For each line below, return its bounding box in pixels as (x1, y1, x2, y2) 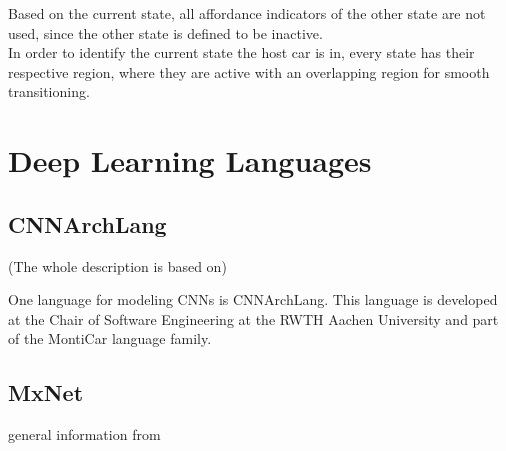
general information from (8, 424, 161, 445)
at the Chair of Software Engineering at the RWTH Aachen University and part (8, 308, 499, 329)
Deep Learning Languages (8, 140, 372, 181)
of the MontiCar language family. (8, 328, 212, 349)
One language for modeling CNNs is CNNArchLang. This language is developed (8, 289, 498, 310)
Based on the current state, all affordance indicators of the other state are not (8, 3, 486, 23)
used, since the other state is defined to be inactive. (8, 22, 323, 43)
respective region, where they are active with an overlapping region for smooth (8, 61, 490, 82)
